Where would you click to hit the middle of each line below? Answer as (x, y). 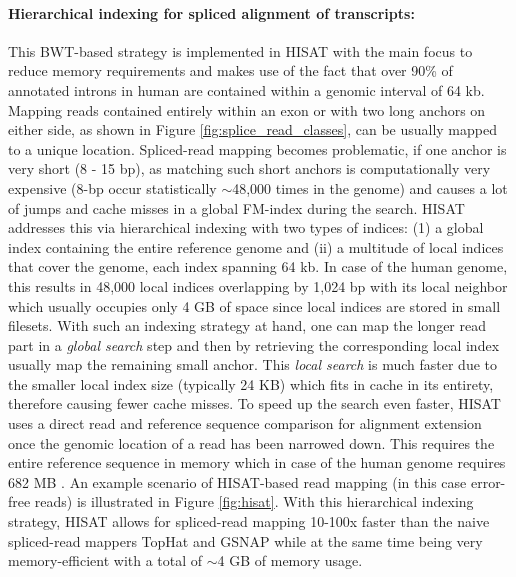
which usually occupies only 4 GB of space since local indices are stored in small (254, 305)
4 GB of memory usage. (290, 560)
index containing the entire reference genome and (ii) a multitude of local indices (256, 246)
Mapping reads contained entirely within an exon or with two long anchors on (247, 109)
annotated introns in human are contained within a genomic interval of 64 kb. (246, 89)
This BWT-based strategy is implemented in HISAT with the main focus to (240, 50)
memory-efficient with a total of (105, 560)
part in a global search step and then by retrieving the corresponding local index (254, 344)
